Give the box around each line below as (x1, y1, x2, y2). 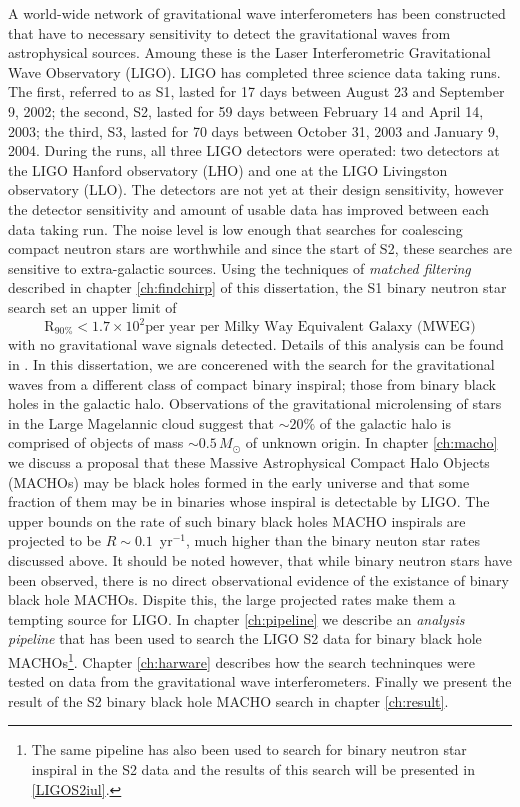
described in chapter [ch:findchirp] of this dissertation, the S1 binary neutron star (8, 277, 507, 298)
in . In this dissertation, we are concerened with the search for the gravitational (8, 354, 495, 375)
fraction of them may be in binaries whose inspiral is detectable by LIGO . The (8, 491, 490, 512)
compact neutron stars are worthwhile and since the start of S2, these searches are (8, 238, 512, 259)
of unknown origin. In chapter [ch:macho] (245, 432, 498, 453)
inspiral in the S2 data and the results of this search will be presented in (31, 758, 475, 779)
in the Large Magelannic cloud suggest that (8, 412, 274, 433)
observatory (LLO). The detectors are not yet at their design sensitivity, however (8, 179, 504, 200)
